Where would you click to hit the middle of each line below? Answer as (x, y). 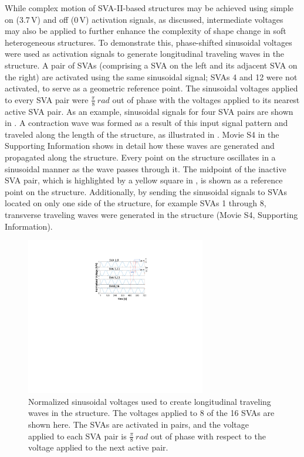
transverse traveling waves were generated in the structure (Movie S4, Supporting (151, 214)
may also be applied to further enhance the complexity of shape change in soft (146, 31)
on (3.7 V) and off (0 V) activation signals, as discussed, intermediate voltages (144, 19)
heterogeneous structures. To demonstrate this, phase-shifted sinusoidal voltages (148, 42)
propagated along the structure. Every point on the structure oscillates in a (140, 157)
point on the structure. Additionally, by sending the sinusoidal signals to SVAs (146, 191)
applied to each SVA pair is (77, 436)
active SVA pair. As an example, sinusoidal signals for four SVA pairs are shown (149, 111)
